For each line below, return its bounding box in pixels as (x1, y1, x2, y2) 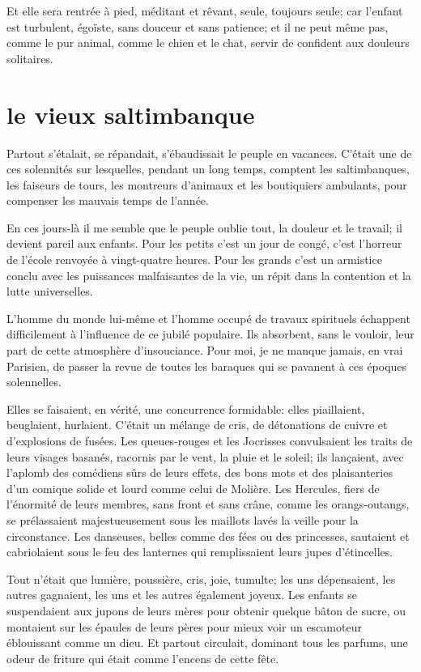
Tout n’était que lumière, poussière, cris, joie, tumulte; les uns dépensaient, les (6, 570, 396, 587)
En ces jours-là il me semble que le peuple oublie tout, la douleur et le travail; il (6, 219, 402, 236)
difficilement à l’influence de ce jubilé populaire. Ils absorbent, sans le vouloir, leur (6, 325, 415, 342)
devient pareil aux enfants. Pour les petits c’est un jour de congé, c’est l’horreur (6, 235, 402, 252)
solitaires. (6, 49, 53, 66)
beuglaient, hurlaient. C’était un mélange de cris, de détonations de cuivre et (6, 416, 388, 433)
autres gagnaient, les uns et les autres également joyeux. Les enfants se (6, 586, 357, 603)
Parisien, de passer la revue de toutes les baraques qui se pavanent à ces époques (6, 357, 407, 374)
